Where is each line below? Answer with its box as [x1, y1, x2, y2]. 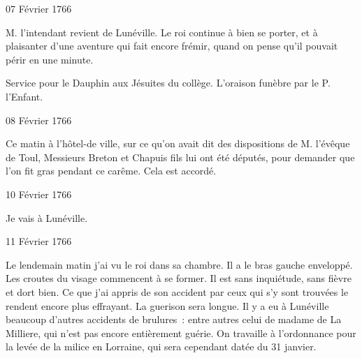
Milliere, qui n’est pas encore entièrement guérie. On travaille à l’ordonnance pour [6, 325, 356, 340]
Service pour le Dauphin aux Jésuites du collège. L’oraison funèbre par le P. [6, 75, 331, 90]
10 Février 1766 [6, 186, 72, 201]
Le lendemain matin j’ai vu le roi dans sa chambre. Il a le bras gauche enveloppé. [6, 257, 353, 271]
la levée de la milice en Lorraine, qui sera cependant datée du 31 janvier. [6, 339, 317, 354]
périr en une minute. [6, 52, 94, 66]
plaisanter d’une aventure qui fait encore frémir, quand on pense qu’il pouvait [6, 38, 338, 53]
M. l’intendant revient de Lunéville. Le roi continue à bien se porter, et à [6, 24, 318, 39]
